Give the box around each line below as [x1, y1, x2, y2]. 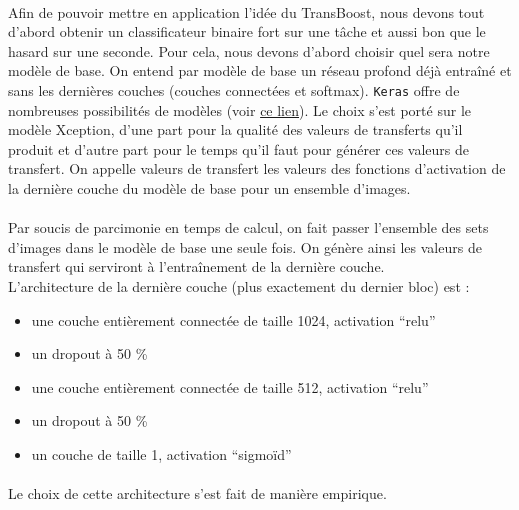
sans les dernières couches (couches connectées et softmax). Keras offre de [8, 79, 460, 100]
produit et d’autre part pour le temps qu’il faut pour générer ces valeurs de [8, 138, 470, 159]
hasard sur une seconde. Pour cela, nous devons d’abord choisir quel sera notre [8, 40, 490, 61]
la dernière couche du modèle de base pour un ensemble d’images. [8, 178, 411, 198]
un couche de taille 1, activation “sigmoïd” [31, 443, 292, 464]
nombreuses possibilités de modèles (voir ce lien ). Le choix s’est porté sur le [8, 99, 471, 120]
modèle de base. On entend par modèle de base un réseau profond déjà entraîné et [8, 60, 512, 81]
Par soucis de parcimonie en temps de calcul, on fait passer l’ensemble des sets [8, 217, 489, 238]
